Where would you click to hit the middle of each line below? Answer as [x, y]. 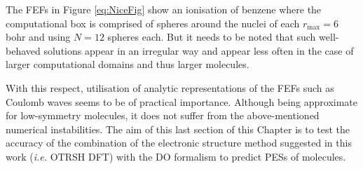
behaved [23, 50]
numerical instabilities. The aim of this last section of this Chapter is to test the [178, 129]
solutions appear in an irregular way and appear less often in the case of [199, 50]
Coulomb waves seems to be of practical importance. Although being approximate [181, 101]
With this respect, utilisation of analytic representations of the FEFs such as [170, 87]
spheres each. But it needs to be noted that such [212, 37]
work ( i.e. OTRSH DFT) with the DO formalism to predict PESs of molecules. [176, 156]
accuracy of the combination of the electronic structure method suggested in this [179, 143]
